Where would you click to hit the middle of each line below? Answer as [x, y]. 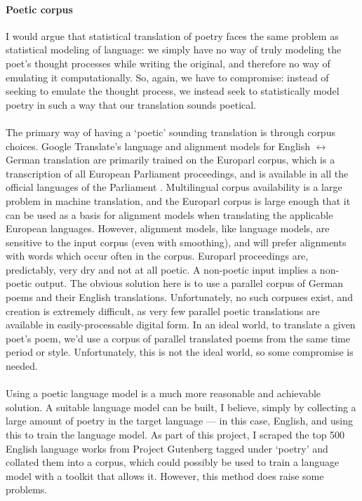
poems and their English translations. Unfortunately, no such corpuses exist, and [179, 297]
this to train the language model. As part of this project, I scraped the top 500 [175, 435]
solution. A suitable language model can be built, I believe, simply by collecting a [181, 407]
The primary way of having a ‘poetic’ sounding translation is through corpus [170, 132]
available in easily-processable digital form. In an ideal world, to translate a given [181, 325]
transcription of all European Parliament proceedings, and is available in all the [177, 173]
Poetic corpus [39, 9]
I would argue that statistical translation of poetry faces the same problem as [172, 35]
